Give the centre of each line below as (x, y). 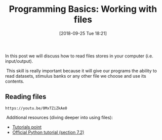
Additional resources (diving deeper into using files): (60, 117)
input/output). (19, 61)
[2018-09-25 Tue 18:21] (83, 33)
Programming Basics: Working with (83, 9)
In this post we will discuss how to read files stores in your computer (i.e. (79, 56)
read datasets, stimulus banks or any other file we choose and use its (76, 76)
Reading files (26, 97)
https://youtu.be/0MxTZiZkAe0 (36, 108)
